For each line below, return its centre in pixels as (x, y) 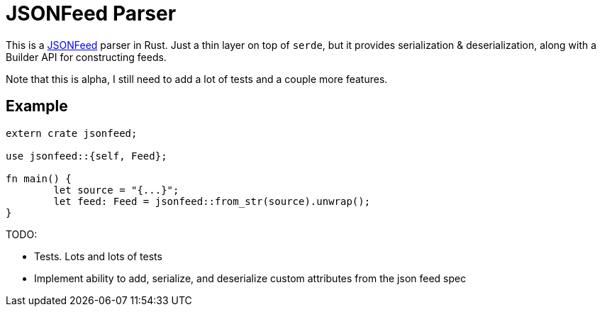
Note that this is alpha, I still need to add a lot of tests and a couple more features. (197, 79)
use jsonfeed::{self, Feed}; (87, 156)
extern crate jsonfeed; (72, 133)
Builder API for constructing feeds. (86, 57)
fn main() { (39, 178)
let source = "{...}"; (116, 190)
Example (37, 106)
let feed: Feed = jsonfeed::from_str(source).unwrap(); (212, 201)
